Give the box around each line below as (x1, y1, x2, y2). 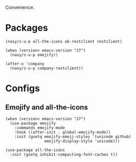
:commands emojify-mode (14, 125, 65, 130)
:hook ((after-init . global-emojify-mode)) (14, 129, 111, 134)
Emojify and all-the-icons (5, 103, 88, 112)
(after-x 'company (5, 61, 44, 66)
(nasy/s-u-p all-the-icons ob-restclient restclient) (5, 39, 123, 44)
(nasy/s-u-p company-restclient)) (10, 66, 83, 71)
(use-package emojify (10, 121, 56, 126)
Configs (5, 83, 40, 94)
